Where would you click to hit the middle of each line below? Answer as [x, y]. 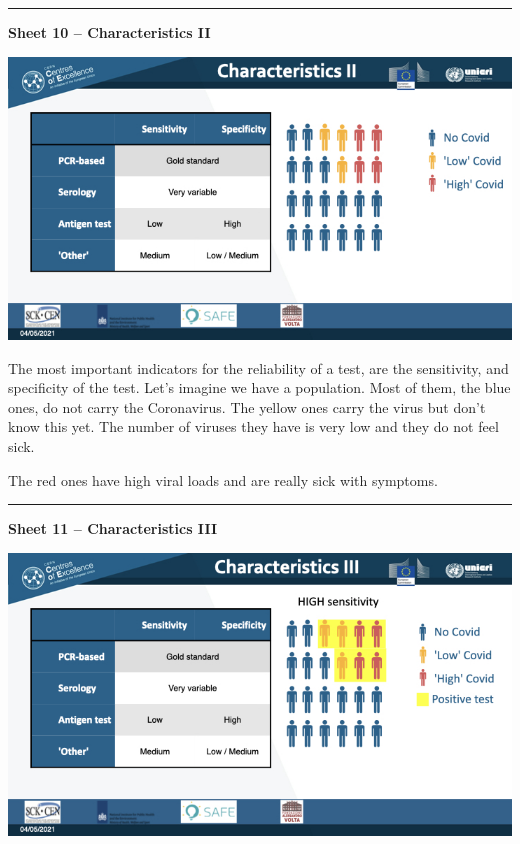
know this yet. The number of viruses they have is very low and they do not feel [253, 426]
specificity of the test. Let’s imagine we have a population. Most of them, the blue [259, 387]
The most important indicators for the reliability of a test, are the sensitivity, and [258, 367]
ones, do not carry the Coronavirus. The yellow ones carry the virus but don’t [247, 406]
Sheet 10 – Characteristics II [109, 32]
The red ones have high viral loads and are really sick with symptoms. [223, 479]
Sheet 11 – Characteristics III [113, 528]
